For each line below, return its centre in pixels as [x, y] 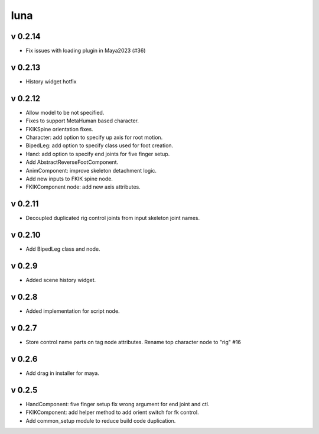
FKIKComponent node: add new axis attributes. [83, 187]
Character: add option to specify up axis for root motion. [94, 137]
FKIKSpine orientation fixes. [60, 129]
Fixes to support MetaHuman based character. [82, 121]
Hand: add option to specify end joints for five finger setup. [98, 154]
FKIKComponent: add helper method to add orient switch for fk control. [112, 412]
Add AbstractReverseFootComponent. [72, 162]
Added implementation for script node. [73, 311]
